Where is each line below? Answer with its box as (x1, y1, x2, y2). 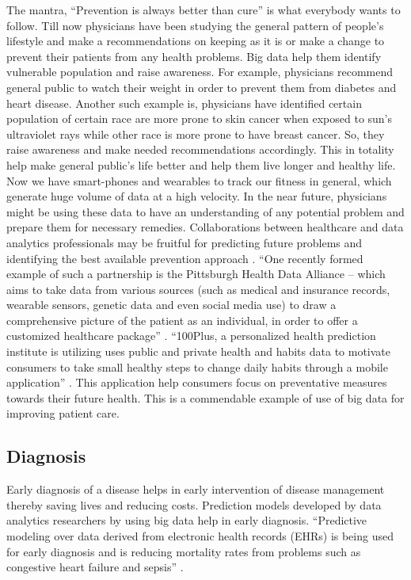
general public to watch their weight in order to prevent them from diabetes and (6, 78, 397, 95)
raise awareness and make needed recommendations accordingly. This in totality (6, 141, 394, 158)
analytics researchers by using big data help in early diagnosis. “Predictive (6, 512, 367, 528)
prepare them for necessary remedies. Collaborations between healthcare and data (6, 219, 404, 235)
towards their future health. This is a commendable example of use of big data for (6, 389, 405, 406)
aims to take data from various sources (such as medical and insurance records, (6, 280, 390, 297)
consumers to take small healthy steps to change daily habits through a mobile (6, 358, 388, 375)
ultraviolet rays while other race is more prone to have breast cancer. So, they (6, 125, 385, 142)
